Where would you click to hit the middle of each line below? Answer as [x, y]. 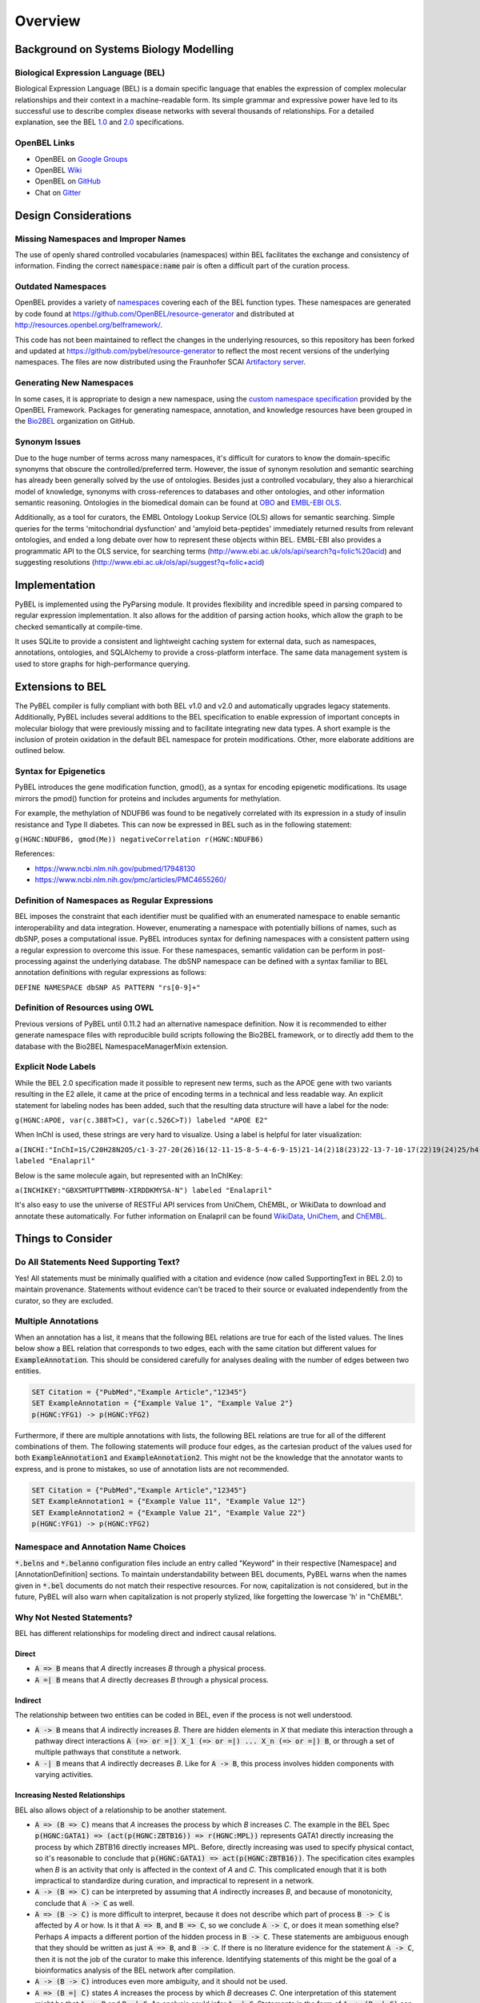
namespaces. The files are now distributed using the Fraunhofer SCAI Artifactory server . [160, 362]
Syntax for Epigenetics [60, 772]
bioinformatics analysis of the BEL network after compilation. [135, 1970]
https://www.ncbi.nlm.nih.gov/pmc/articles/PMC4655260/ [131, 880]
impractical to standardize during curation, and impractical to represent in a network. [174, 1880]
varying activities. [64, 1775]
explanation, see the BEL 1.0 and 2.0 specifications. [100, 122]
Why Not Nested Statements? [74, 1617]
